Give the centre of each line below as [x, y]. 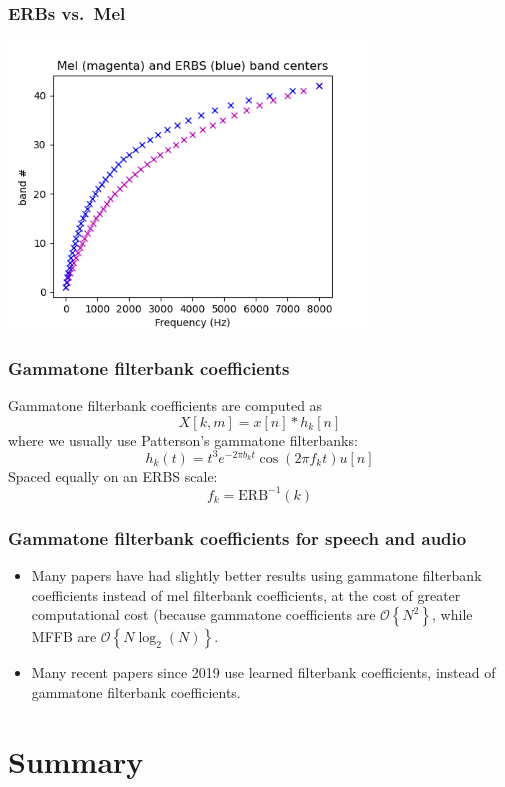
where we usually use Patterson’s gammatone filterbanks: [183, 439]
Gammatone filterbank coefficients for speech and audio [237, 537]
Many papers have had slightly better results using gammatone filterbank [256, 575]
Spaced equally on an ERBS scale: [113, 475]
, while [452, 614]
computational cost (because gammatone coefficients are [203, 614]
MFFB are [64, 636]
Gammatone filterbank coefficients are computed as [165, 405]
